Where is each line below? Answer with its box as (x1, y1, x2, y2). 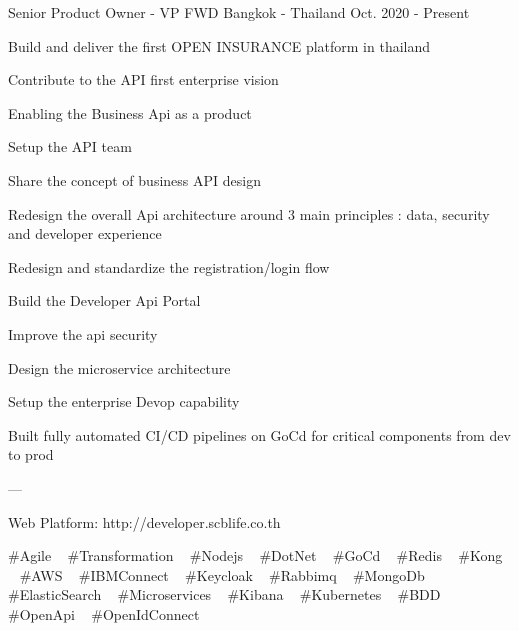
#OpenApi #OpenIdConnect (8, 603, 200, 624)
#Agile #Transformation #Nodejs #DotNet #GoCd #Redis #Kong (8, 545, 503, 566)
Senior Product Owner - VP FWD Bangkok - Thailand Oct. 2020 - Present (8, 2, 470, 22)
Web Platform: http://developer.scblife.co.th (8, 511, 281, 532)
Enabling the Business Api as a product (8, 102, 252, 123)
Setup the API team (8, 136, 132, 157)
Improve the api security (8, 323, 158, 344)
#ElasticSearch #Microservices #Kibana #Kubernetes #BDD (8, 584, 441, 605)
